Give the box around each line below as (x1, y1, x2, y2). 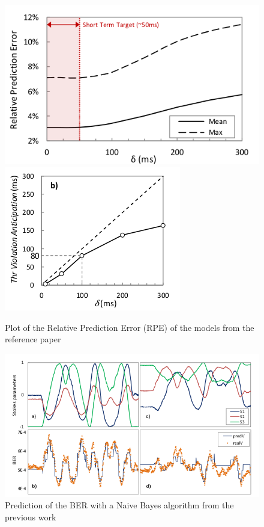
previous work (5, 510, 56, 523)
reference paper (5, 333, 61, 345)
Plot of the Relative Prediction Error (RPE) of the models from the (5, 321, 254, 333)
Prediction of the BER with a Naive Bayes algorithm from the (5, 499, 234, 511)
